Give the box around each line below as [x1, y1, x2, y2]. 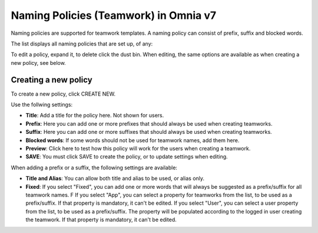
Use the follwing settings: [11, 101, 73, 109]
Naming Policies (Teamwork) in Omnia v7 [11, 9, 217, 22]
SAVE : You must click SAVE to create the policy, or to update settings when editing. [25, 153, 228, 160]
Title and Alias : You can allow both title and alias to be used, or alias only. [25, 175, 205, 182]
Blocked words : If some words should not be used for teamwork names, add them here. [25, 136, 240, 144]
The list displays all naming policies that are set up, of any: [11, 40, 153, 47]
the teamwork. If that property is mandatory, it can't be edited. [25, 216, 177, 224]
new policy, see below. [11, 59, 66, 66]
